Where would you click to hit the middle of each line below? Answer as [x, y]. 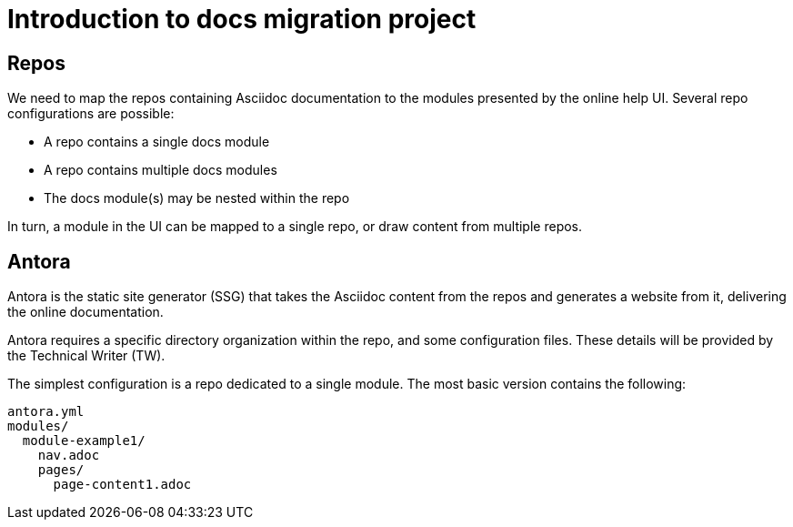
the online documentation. [85, 312]
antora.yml [46, 412]
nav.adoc [69, 456]
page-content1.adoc [122, 485]
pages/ [61, 470]
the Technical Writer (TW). [86, 356]
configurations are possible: [91, 114]
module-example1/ [84, 441]
